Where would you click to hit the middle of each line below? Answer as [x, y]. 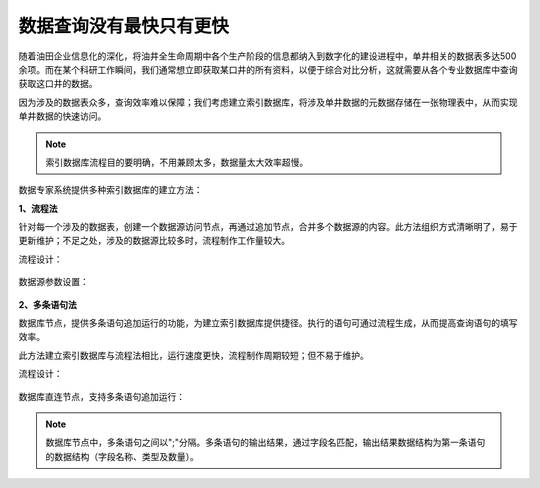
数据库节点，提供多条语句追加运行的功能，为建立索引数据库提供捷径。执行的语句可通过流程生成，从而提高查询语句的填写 [268, 323]
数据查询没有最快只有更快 [124, 26]
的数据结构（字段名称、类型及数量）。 [122, 456]
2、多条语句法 [47, 304]
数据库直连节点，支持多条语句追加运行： [101, 396]
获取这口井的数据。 [58, 84]
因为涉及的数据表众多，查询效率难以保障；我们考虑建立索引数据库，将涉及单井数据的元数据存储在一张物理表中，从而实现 [268, 102]
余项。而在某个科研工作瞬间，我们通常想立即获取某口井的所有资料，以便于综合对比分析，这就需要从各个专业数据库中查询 [268, 69]
